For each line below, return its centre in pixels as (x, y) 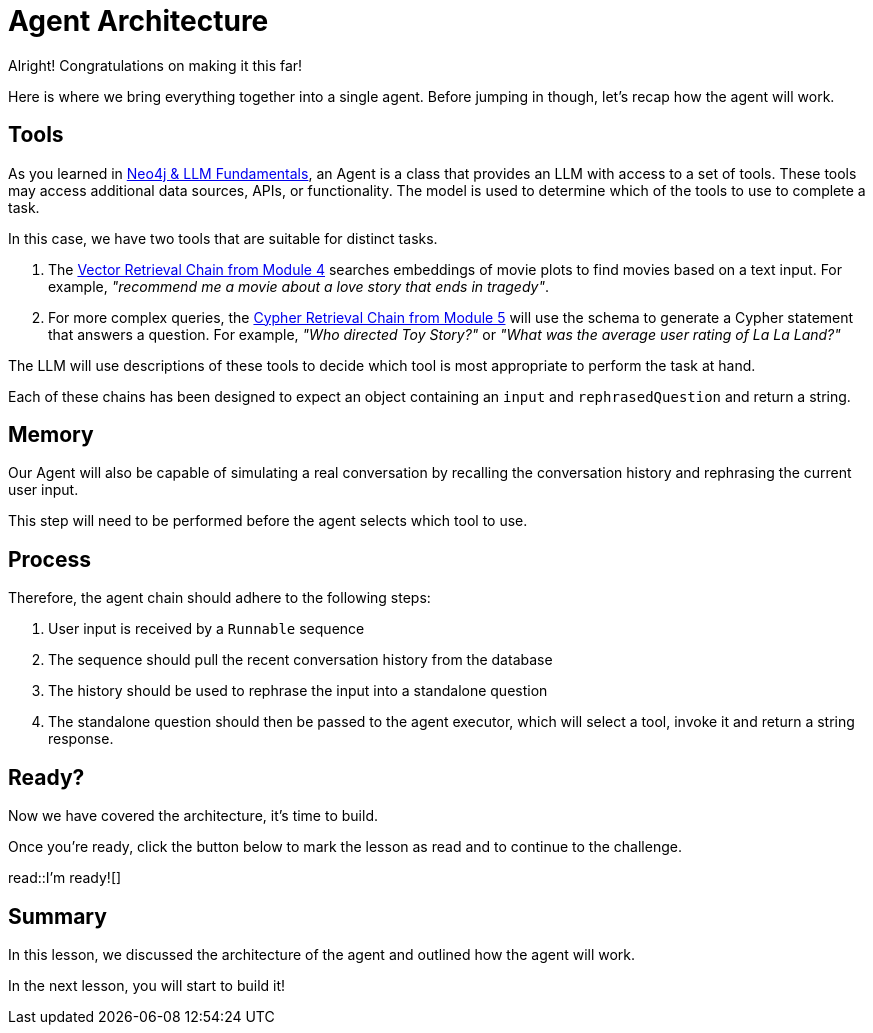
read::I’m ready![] (65, 878)
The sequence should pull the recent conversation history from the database (300, 660)
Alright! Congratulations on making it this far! (155, 65)
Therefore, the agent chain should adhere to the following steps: (219, 598)
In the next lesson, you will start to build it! (147, 985)
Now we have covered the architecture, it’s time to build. (193, 816)
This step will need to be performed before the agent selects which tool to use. (268, 521)
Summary (57, 916)
